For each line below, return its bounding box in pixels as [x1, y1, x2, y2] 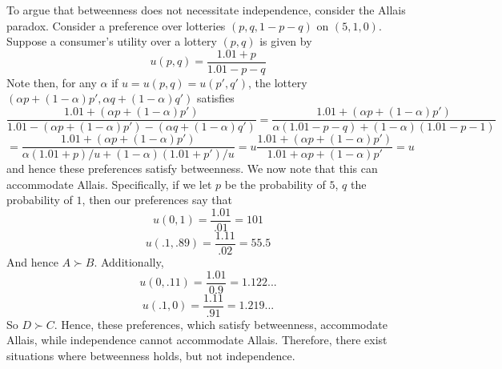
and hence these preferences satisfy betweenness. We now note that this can [6, 160, 378, 177]
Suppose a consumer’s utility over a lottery [6, 33, 217, 50]
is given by [259, 33, 312, 50]
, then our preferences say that [82, 191, 232, 208]
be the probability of [224, 175, 326, 192]
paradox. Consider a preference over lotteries [6, 17, 226, 34]
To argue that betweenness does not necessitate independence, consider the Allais [6, 2, 406, 18]
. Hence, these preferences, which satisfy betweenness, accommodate [54, 315, 388, 332]
